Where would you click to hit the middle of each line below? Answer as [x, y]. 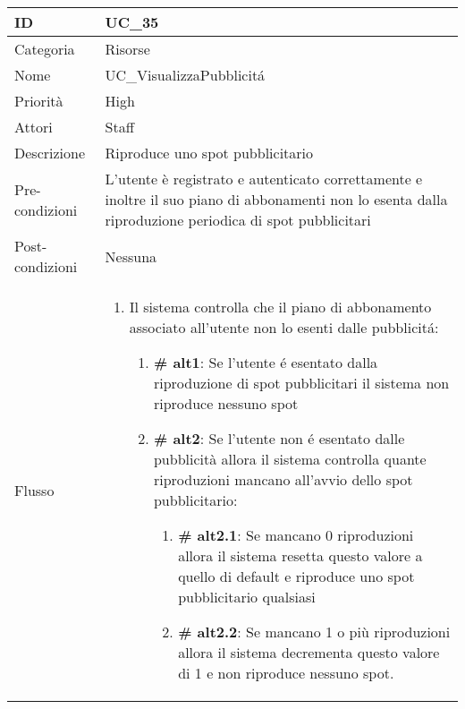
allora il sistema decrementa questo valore [309, 652]
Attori [34, 127]
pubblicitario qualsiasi [247, 597]
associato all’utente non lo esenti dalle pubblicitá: [284, 327]
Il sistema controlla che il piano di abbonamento [280, 307]
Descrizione [50, 153]
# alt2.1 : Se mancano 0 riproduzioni [296, 535]
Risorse [127, 49]
